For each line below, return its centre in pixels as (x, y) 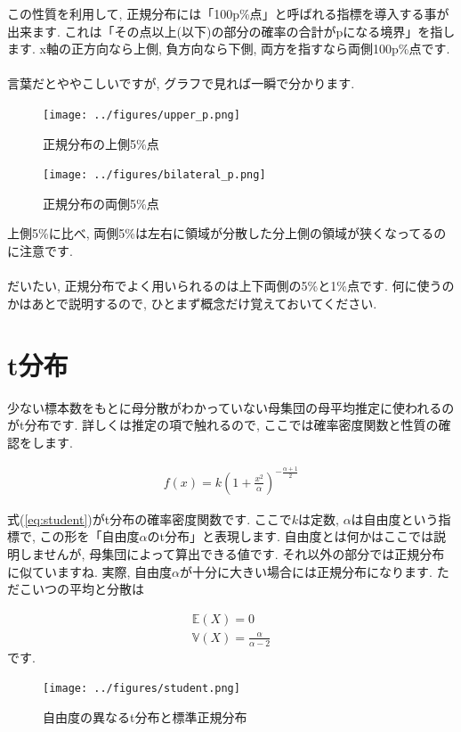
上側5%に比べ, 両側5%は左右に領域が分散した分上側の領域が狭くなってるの (227, 233)
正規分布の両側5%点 (101, 203)
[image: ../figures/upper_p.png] (142, 115)
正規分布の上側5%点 (101, 143)
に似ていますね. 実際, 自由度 (90, 571)
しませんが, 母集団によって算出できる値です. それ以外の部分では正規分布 (232, 554)
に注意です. (40, 251)
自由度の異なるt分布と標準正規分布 (145, 717)
